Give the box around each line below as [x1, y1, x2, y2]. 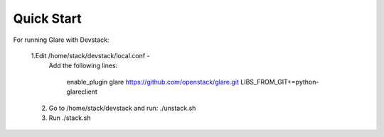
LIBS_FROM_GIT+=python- [240, 77, 319, 86]
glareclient [66, 87, 97, 96]
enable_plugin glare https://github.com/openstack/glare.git [66, 77, 240, 86]
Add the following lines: [48, 61, 118, 70]
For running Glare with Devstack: [13, 35, 110, 44]
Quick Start [13, 11, 82, 26]
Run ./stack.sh [48, 114, 91, 122]
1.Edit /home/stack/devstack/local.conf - [31, 51, 150, 60]
